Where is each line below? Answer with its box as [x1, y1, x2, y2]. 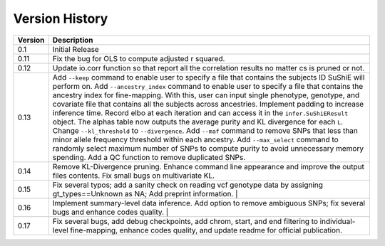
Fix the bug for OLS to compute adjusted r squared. [52, 53, 225, 63]
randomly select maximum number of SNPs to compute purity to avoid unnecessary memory [52, 143, 364, 153]
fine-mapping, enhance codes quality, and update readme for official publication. [70, 225, 342, 235]
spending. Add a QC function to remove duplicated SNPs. [52, 152, 246, 162]
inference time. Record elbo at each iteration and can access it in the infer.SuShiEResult [52, 107, 349, 117]
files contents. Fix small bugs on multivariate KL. [52, 171, 215, 181]
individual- [319, 216, 356, 226]
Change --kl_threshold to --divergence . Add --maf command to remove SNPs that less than [52, 125, 358, 135]
